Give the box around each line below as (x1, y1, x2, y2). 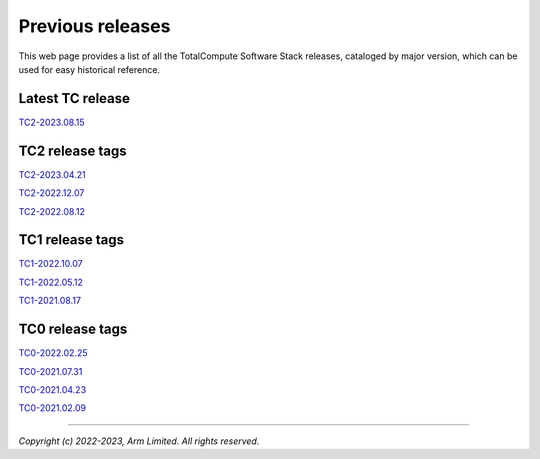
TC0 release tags (18, 321, 128, 338)
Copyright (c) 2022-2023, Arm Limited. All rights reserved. (18, 435, 260, 447)
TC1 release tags (18, 231, 125, 249)
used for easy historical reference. (18, 63, 160, 75)
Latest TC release (18, 90, 130, 107)
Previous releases (18, 15, 171, 37)
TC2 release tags (18, 142, 127, 159)
